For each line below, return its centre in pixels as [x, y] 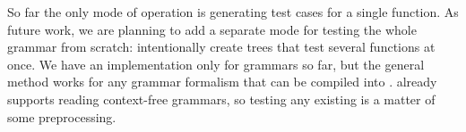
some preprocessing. [62, 116]
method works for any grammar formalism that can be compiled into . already [222, 82]
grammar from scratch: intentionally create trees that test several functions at [221, 47]
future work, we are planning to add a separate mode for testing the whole [212, 29]
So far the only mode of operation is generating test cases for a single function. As [233, 12]
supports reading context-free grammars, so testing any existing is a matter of [221, 99]
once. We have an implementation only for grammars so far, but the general [216, 64]
